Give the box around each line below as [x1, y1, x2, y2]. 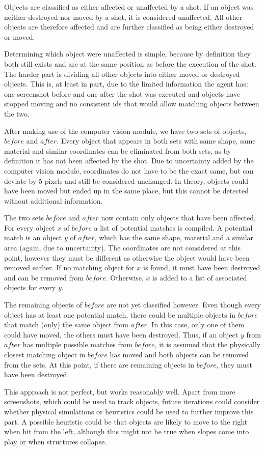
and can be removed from [4, 272, 84, 283]
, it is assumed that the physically [154, 339, 261, 350]
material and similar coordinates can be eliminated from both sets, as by [4, 145, 231, 156]
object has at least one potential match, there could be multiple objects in [4, 309, 236, 320]
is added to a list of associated [152, 272, 247, 283]
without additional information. [4, 195, 103, 206]
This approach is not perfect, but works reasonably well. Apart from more [4, 386, 235, 397]
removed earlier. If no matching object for [4, 262, 135, 273]
